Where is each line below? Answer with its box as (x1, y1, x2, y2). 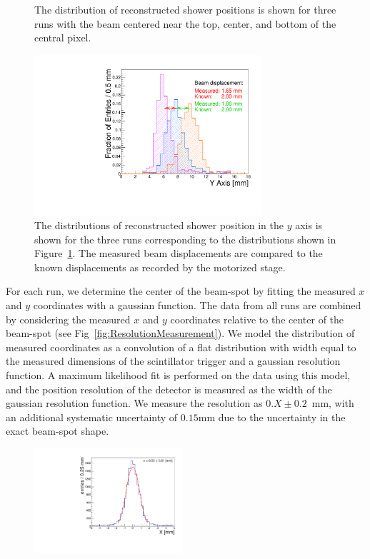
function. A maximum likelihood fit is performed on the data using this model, (6, 368, 351, 383)
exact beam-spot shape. (6, 423, 109, 438)
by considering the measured (6, 311, 131, 326)
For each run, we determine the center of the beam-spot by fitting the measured (6, 283, 356, 298)
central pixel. (34, 30, 91, 45)
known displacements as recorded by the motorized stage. (34, 259, 286, 274)
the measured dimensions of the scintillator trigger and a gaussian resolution (6, 353, 341, 368)
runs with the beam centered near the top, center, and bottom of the (34, 16, 336, 31)
